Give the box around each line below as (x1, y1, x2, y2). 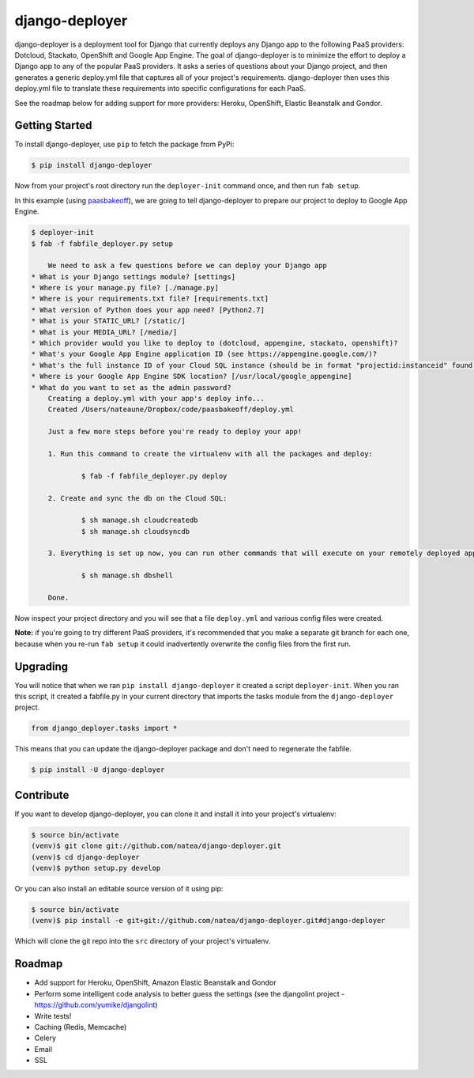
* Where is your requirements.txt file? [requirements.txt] (31, 294, 269, 304)
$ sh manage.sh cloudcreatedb (81, 516, 198, 525)
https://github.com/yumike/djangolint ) (34, 1000, 158, 1010)
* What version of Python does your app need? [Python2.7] (31, 305, 265, 314)
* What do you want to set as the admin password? (31, 383, 232, 391)
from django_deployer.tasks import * (31, 724, 178, 733)
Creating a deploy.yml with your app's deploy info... (47, 394, 265, 403)
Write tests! (34, 1011, 72, 1020)
